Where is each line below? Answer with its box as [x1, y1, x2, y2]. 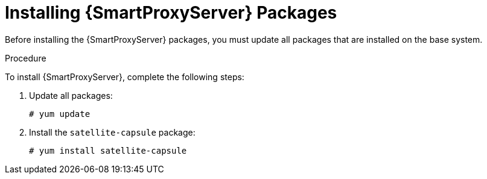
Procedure [5, 52, 46, 63]
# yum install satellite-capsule [29, 145, 187, 155]
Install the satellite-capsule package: [29, 127, 196, 137]
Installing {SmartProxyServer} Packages [5, 2, 337, 23]
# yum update [29, 108, 91, 119]
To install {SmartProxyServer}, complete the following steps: [5, 71, 244, 82]
